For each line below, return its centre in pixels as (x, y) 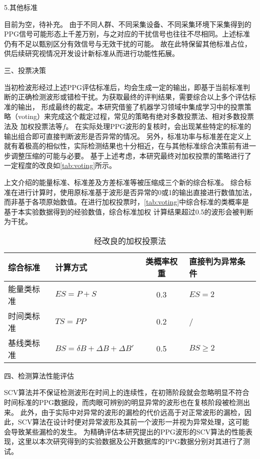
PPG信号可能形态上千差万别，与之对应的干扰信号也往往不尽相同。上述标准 (127, 34)
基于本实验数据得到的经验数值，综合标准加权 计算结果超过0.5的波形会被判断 (129, 211)
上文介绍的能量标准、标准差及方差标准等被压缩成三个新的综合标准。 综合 (124, 182)
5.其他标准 (21, 7)
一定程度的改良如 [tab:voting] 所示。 (60, 165)
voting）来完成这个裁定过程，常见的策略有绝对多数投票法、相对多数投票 (136, 116)
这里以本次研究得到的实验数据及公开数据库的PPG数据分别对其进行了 (130, 441)
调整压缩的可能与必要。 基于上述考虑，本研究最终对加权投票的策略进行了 (131, 155)
